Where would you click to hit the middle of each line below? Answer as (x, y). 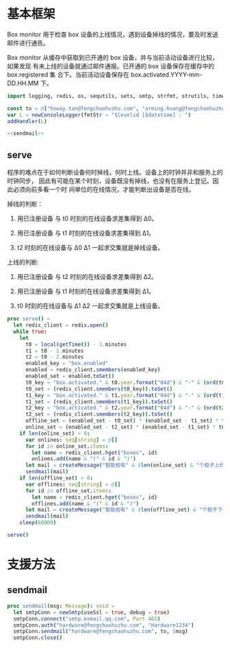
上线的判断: (23, 262)
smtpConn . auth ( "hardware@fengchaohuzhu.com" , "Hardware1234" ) (104, 625)
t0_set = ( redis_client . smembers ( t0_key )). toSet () (99, 389)
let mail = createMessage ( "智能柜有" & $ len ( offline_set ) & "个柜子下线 (126, 510)
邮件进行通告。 (28, 42)
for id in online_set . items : (67, 446)
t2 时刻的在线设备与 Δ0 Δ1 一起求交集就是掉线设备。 (90, 248)
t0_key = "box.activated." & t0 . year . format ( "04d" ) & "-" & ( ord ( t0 (125, 382)
